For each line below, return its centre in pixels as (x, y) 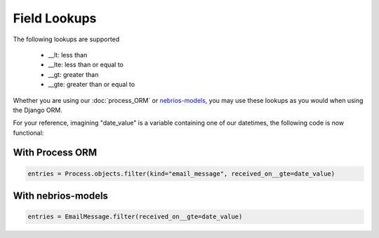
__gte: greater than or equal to (92, 85)
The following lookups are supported (66, 39)
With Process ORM (55, 153)
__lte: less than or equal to (86, 65)
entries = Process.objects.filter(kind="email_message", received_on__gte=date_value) (181, 174)
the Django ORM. (38, 110)
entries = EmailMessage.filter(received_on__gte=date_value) (135, 217)
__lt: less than (68, 55)
